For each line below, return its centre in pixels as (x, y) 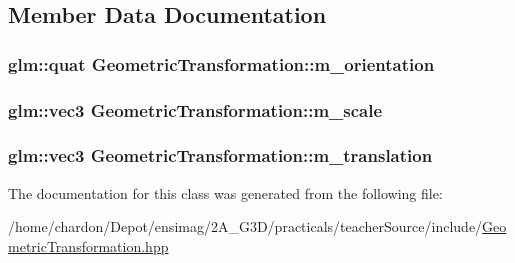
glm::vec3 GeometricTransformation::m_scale (195, 109)
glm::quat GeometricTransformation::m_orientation (221, 63)
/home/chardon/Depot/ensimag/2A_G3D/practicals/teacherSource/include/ (245, 226)
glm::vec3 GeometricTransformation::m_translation (220, 155)
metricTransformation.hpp (88, 245)
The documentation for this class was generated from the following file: (225, 192)
